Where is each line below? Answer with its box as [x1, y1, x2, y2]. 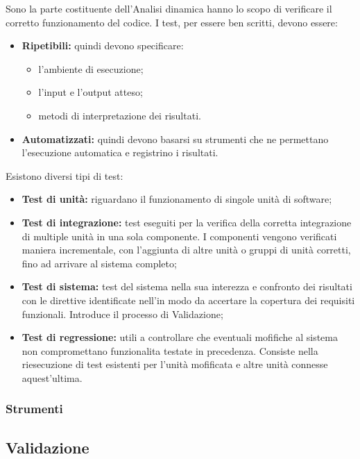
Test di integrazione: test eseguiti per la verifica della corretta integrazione [22, 215, 352, 229]
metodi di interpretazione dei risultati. [38, 108, 201, 122]
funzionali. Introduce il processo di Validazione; [22, 306, 223, 321]
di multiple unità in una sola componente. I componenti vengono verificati [22, 228, 337, 243]
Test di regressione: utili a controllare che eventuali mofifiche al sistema [22, 330, 338, 344]
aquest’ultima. [22, 370, 83, 385]
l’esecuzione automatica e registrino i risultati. [22, 145, 218, 160]
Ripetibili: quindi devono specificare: [22, 38, 184, 53]
